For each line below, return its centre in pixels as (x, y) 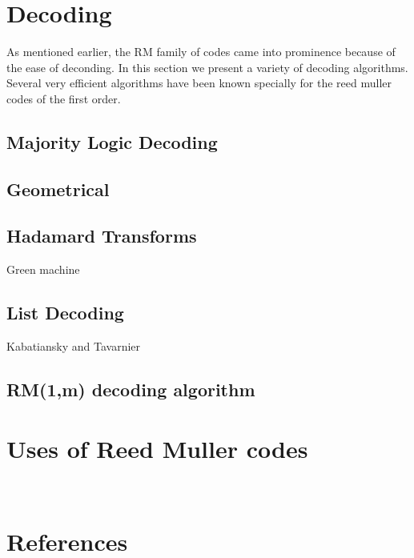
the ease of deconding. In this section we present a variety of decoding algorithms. (207, 67)
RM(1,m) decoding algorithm (131, 389)
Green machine (43, 269)
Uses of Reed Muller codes (157, 448)
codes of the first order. (64, 98)
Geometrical (58, 189)
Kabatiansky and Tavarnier (74, 346)
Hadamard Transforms (102, 236)
